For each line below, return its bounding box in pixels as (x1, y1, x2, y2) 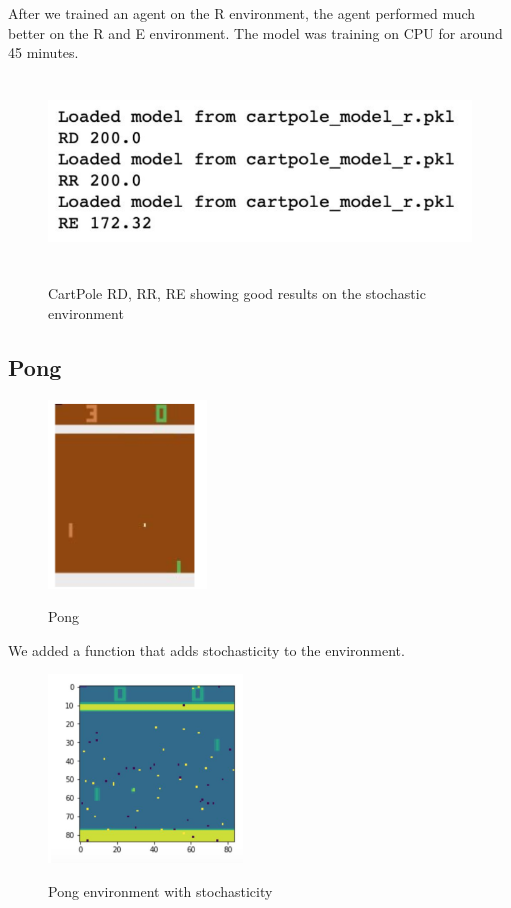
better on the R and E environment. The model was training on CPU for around (8, 22, 503, 43)
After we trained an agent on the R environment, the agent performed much (8, 3, 476, 23)
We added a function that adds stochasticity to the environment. (8, 639, 405, 660)
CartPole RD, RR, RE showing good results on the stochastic (48, 283, 426, 304)
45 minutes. (8, 42, 79, 63)
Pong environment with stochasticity (48, 881, 273, 902)
